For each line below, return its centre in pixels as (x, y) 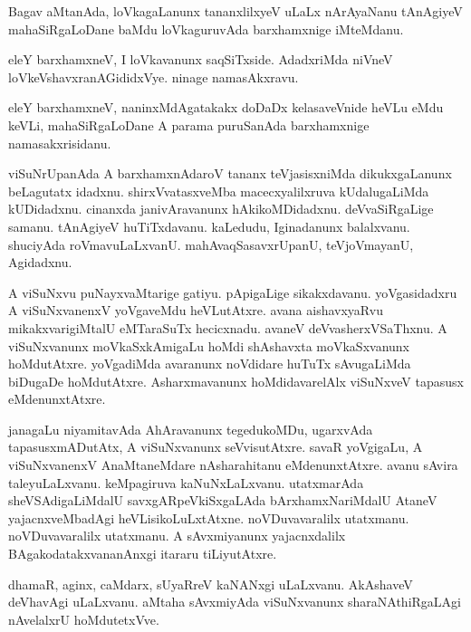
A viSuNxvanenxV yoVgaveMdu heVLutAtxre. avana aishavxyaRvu (196, 310)
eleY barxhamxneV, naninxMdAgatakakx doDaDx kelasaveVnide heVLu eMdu (226, 107)
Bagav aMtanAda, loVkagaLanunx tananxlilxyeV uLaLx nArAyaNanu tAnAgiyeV (235, 11)
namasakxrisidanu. (60, 143)
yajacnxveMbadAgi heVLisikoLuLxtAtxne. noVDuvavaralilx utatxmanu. (209, 517)
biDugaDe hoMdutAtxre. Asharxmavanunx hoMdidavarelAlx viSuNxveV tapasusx (236, 381)
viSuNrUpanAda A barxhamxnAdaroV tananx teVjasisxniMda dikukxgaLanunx (230, 173)
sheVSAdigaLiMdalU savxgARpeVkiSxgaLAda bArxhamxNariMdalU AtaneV (223, 500)
